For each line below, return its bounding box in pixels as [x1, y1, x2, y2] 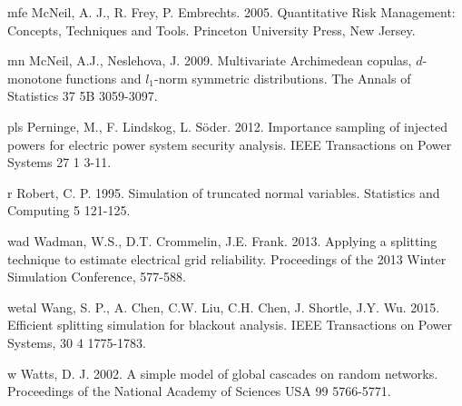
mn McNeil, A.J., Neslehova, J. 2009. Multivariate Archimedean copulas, [7, 51, 412, 70]
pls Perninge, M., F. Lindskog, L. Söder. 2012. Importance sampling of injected [7, 116, 447, 135]
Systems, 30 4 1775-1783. [7, 332, 146, 352]
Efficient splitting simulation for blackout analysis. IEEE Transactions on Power [7, 315, 453, 334]
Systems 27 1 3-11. [7, 153, 112, 172]
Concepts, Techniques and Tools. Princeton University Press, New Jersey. [7, 20, 416, 39]
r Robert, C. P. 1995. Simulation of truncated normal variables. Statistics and [7, 183, 440, 202]
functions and [65, 68, 142, 87]
